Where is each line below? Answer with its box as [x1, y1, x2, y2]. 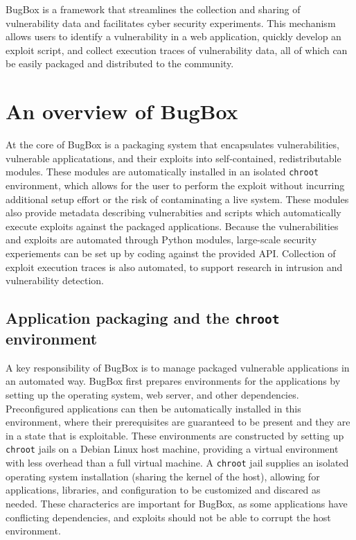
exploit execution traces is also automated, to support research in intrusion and [6, 259, 343, 274]
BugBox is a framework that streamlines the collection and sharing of [6, 2, 301, 16]
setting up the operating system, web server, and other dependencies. [6, 387, 299, 402]
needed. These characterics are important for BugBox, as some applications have [6, 496, 348, 510]
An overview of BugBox [6, 97, 238, 125]
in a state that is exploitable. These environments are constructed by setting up [6, 428, 344, 442]
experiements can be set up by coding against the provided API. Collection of [6, 245, 336, 260]
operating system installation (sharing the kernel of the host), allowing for [6, 469, 320, 483]
